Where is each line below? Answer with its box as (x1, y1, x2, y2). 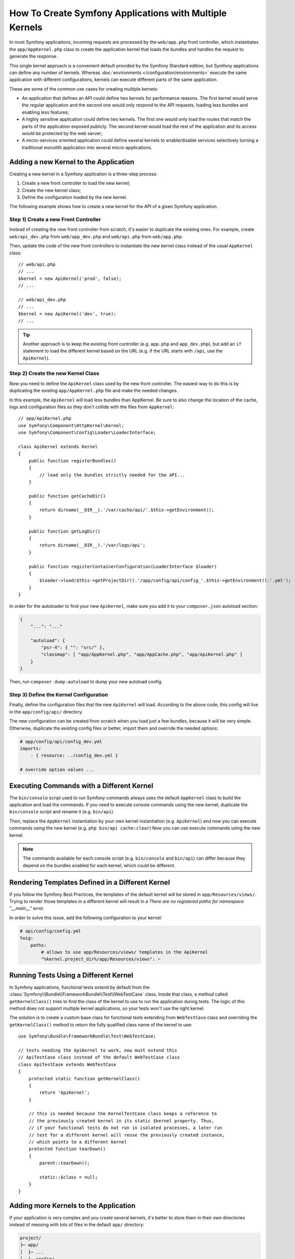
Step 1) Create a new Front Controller (9, 216, 102, 223)
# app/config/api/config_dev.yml (20, 738, 103, 744)
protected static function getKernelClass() (28, 1076, 140, 1081)
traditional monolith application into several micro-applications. (22, 144, 153, 151)
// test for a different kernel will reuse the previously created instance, (28, 1132, 225, 1138)
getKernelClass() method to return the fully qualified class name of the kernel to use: (9, 1021, 192, 1027)
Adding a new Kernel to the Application (9, 158, 134, 166)
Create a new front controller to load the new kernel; (22, 180, 131, 186)
